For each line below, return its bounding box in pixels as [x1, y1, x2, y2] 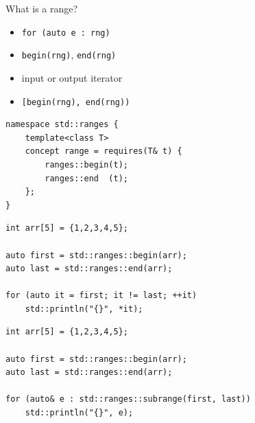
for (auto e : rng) [21, 27, 110, 38]
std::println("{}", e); [25, 408, 134, 418]
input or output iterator [21, 70, 123, 84]
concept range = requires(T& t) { [25, 146, 182, 157]
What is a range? [5, 1, 78, 15]
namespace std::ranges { [5, 119, 119, 130]
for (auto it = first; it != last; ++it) [5, 290, 197, 301]
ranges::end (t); [45, 173, 128, 183]
